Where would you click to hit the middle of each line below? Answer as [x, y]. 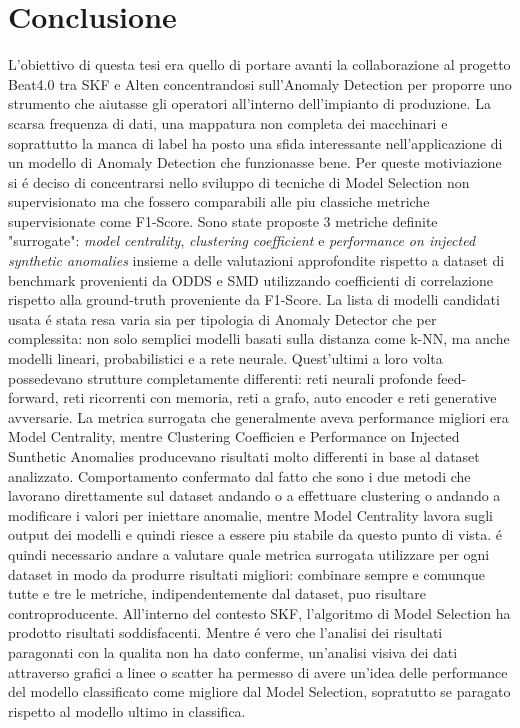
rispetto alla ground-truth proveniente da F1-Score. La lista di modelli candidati [254, 299]
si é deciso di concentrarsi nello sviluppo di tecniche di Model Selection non [239, 181]
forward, [33, 397]
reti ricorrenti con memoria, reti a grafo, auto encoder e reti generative [280, 397]
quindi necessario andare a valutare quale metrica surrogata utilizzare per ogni [249, 553]
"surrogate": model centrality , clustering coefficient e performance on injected [242, 240]
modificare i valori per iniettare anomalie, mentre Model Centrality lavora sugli [250, 514]
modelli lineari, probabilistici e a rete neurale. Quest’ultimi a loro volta [225, 358]
